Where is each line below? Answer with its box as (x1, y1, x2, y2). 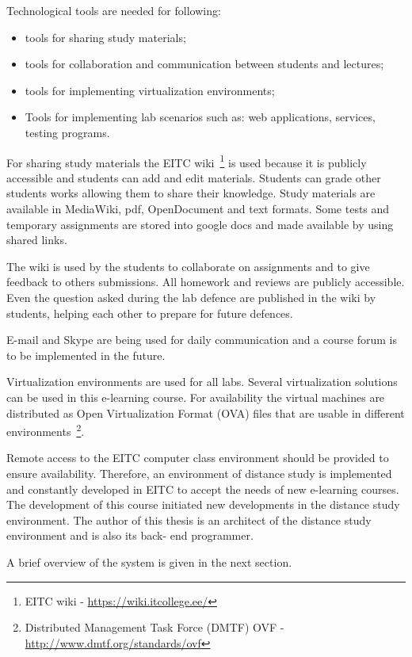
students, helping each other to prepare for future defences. (6, 304, 293, 321)
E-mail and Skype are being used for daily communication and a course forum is (6, 331, 397, 348)
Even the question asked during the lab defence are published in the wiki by (6, 288, 376, 305)
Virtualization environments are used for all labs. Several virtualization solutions (6, 373, 398, 390)
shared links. (6, 231, 67, 248)
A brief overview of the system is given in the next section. (6, 553, 292, 570)
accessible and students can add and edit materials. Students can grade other (6, 169, 381, 185)
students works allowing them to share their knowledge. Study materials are (6, 185, 376, 201)
